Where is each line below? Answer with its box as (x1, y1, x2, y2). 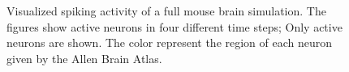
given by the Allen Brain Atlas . (6, 49, 162, 66)
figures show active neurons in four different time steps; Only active (6, 18, 343, 35)
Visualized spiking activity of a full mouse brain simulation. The (6, 2, 326, 19)
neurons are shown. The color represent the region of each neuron (6, 34, 333, 51)
